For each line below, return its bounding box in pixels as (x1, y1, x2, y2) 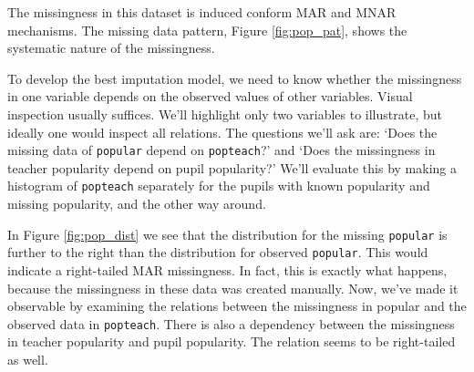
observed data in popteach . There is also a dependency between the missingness (7, 314, 455, 333)
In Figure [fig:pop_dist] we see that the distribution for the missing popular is (7, 224, 448, 243)
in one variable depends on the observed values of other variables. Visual (7, 87, 413, 106)
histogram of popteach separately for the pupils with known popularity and (7, 176, 430, 195)
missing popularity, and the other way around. (7, 194, 266, 213)
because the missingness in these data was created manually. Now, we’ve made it (7, 278, 459, 297)
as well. (7, 350, 48, 368)
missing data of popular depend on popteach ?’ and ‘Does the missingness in (7, 140, 436, 160)
